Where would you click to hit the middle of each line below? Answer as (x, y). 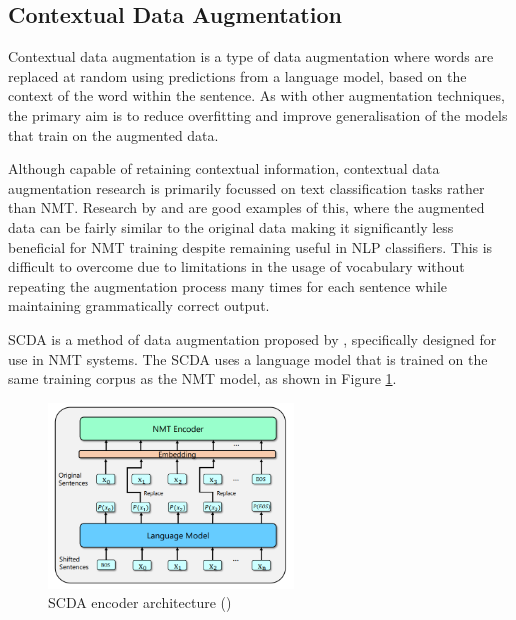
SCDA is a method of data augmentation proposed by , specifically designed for (252, 338)
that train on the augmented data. (113, 134)
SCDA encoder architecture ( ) (140, 602)
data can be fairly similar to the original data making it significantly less (231, 226)
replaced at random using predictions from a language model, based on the (237, 75)
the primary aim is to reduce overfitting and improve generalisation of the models (258, 114)
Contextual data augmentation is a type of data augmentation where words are (251, 56)
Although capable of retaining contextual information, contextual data (224, 168)
